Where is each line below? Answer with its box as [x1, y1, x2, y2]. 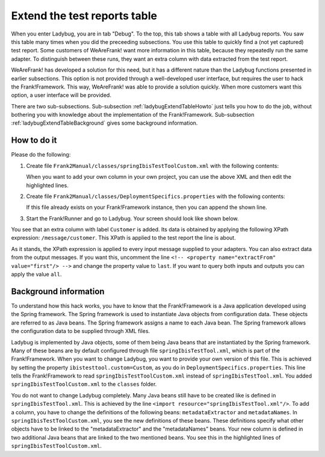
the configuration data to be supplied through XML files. [11, 328, 150, 335]
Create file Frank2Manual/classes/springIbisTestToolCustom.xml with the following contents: [26, 162, 279, 169]
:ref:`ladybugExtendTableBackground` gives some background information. [11, 119, 198, 126]
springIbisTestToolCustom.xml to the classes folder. [11, 381, 157, 388]
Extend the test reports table [11, 9, 158, 22]
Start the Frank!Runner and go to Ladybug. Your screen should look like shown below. [26, 214, 239, 222]
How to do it [11, 135, 57, 146]
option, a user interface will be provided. [11, 92, 111, 99]
